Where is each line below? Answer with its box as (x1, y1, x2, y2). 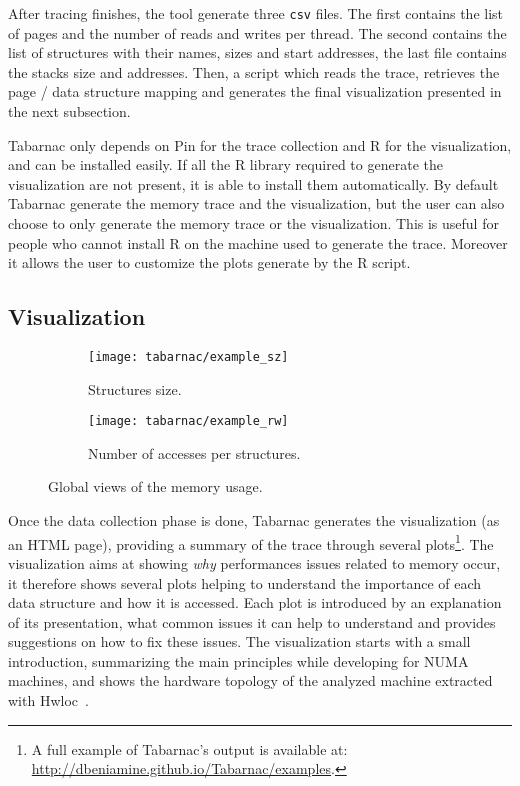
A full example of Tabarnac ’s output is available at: (31, 738, 348, 759)
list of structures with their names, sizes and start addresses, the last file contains (8, 42, 507, 63)
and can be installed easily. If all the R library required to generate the (8, 154, 443, 175)
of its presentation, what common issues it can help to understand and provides (8, 611, 496, 632)
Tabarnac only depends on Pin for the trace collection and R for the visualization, (8, 134, 512, 155)
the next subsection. (8, 101, 131, 122)
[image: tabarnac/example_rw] (88, 414, 289, 429)
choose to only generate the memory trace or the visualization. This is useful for (8, 213, 499, 233)
